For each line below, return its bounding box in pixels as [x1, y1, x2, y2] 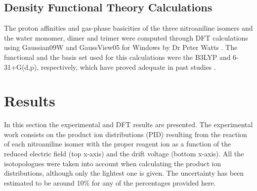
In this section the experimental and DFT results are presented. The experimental [4, 119, 253, 130]
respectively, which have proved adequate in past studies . [41, 61, 216, 72]
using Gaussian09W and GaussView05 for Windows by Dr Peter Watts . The [4, 42, 238, 52]
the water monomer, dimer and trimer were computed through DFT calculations [4, 32, 248, 43]
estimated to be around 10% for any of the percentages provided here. [4, 177, 216, 188]
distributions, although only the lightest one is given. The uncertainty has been [4, 168, 244, 178]
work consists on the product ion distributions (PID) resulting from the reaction [4, 129, 247, 139]
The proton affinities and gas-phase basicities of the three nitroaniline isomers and [4, 23, 253, 33]
